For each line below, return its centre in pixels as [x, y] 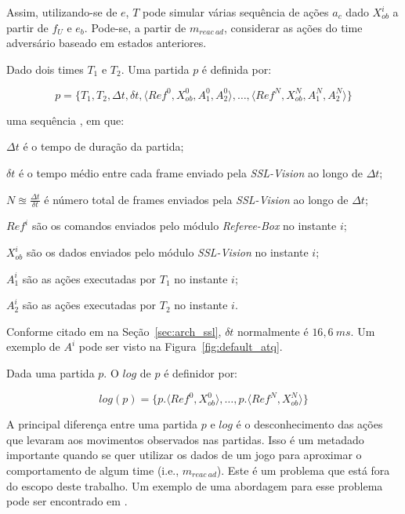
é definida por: [237, 69]
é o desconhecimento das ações [309, 424]
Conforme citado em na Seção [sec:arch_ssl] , [114, 331]
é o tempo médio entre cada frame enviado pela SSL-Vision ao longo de [190, 173]
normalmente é [273, 331]
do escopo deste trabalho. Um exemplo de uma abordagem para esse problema [195, 485]
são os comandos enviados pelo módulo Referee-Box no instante [184, 226]
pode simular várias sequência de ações [236, 12]
